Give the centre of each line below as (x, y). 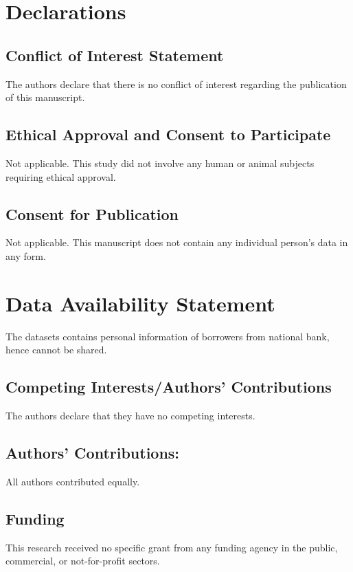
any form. (26, 255)
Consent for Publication (92, 213)
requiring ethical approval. (61, 176)
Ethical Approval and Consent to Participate (168, 134)
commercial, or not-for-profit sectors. (83, 561)
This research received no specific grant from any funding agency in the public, (172, 547)
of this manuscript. (45, 97)
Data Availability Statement (140, 303)
